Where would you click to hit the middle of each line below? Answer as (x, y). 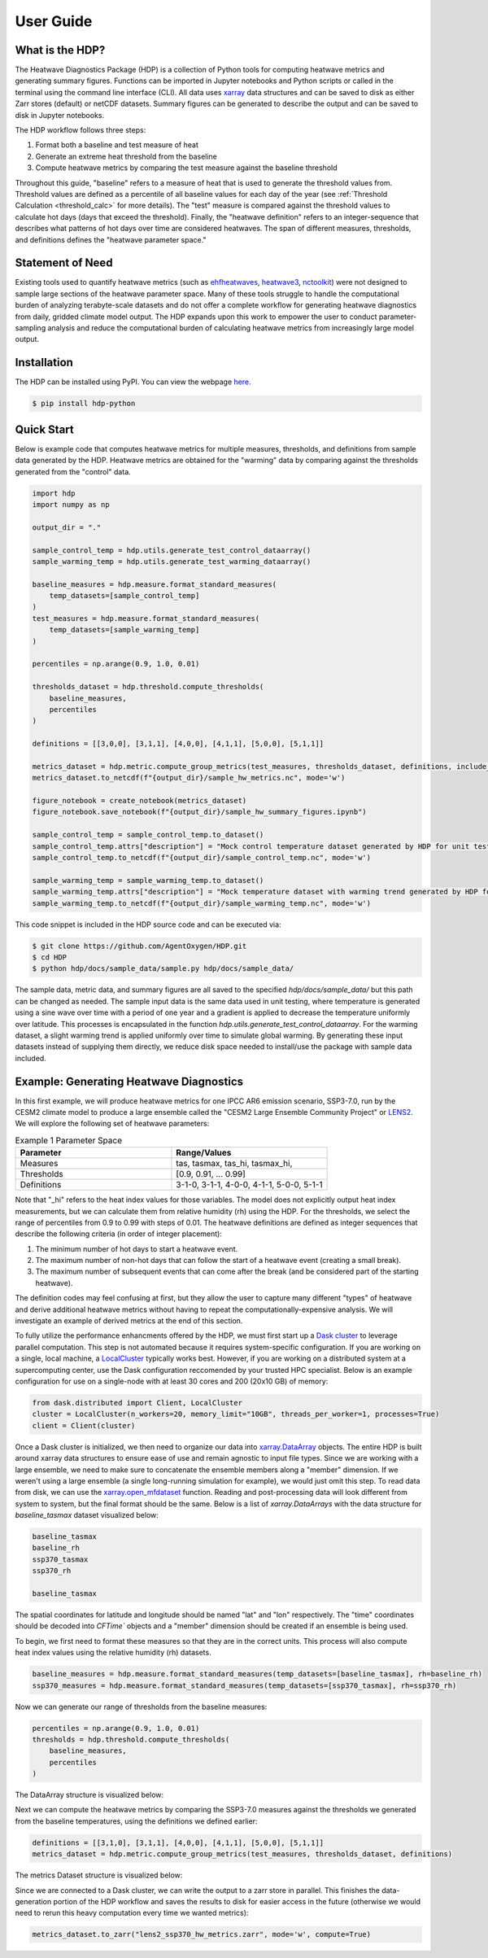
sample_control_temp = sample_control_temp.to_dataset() (148, 835)
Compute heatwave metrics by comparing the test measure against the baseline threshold (186, 168)
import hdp (54, 493)
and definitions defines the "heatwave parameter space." (111, 239)
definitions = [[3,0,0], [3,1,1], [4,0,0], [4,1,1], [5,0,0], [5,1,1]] (178, 744)
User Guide (54, 21)
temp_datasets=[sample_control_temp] (124, 596)
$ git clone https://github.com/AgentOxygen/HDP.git (139, 946)
